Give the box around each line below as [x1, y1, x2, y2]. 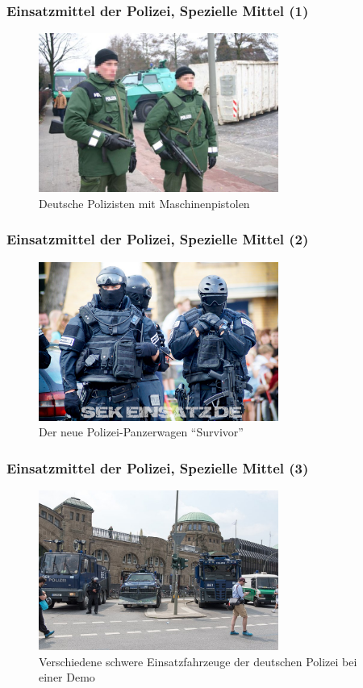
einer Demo [39, 669, 95, 686]
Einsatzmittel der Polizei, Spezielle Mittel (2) [6, 229, 309, 249]
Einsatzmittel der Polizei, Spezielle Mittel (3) [6, 457, 309, 477]
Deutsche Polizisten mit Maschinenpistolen [39, 194, 250, 211]
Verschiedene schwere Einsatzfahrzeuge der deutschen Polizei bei [39, 653, 357, 669]
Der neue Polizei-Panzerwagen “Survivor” [39, 423, 244, 440]
